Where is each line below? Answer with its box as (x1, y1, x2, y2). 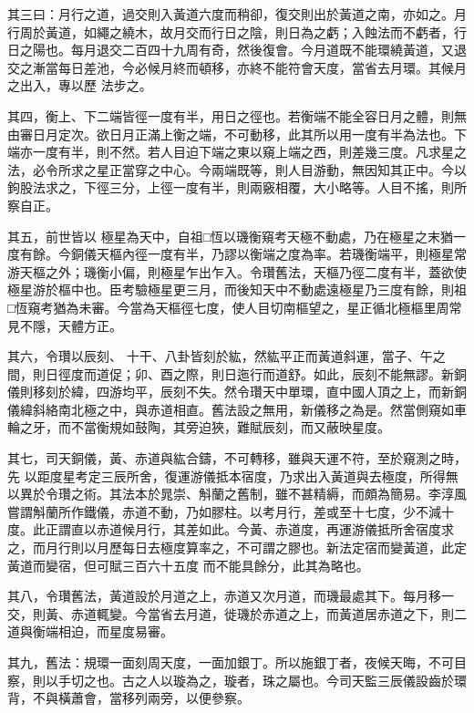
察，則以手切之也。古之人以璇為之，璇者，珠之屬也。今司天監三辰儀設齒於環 (7, 670, 467, 689)
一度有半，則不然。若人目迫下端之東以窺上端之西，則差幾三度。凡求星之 (32, 142, 467, 161)
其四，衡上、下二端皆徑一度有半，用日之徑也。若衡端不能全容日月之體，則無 (7, 106, 467, 125)
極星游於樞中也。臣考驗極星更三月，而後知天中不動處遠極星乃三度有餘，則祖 (7, 280, 467, 299)
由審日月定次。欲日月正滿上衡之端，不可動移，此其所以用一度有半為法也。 (7, 124, 454, 143)
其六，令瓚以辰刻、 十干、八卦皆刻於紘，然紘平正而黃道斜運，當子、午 (7, 346, 433, 366)
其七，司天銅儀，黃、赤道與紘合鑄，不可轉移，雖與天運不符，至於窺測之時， (7, 449, 467, 468)
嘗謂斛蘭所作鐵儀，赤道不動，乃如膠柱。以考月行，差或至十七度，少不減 (7, 501, 441, 521)
